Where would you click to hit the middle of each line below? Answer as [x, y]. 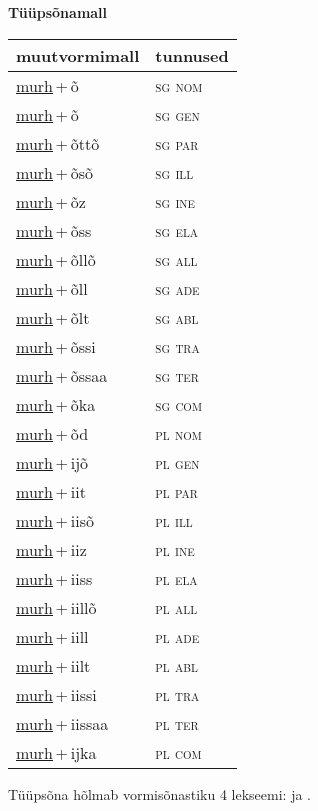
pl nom [178, 433]
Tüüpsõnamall [58, 12]
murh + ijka [56, 752]
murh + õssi [56, 346]
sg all [176, 259]
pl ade [177, 636]
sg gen [177, 114]
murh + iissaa [62, 723]
